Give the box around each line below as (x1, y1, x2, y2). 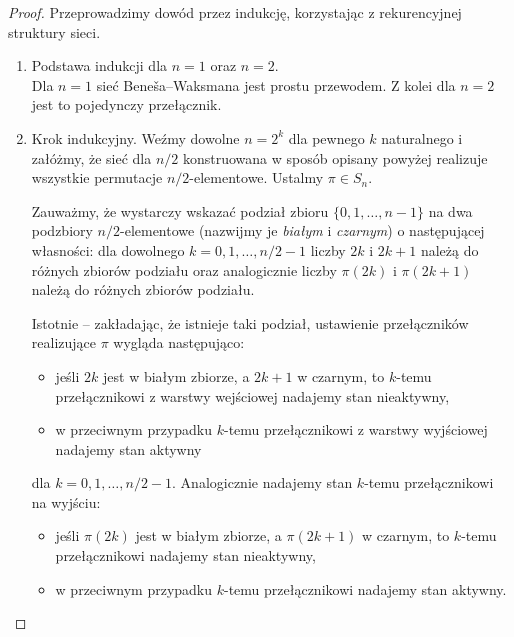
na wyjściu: (31, 491, 101, 512)
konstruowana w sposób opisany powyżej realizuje (182, 147, 488, 168)
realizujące (31, 332, 97, 353)
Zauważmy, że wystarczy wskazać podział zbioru (31, 200, 329, 221)
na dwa (428, 200, 473, 221)
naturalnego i (381, 127, 463, 148)
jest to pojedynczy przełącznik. (31, 94, 222, 115)
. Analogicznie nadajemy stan (172, 472, 353, 493)
